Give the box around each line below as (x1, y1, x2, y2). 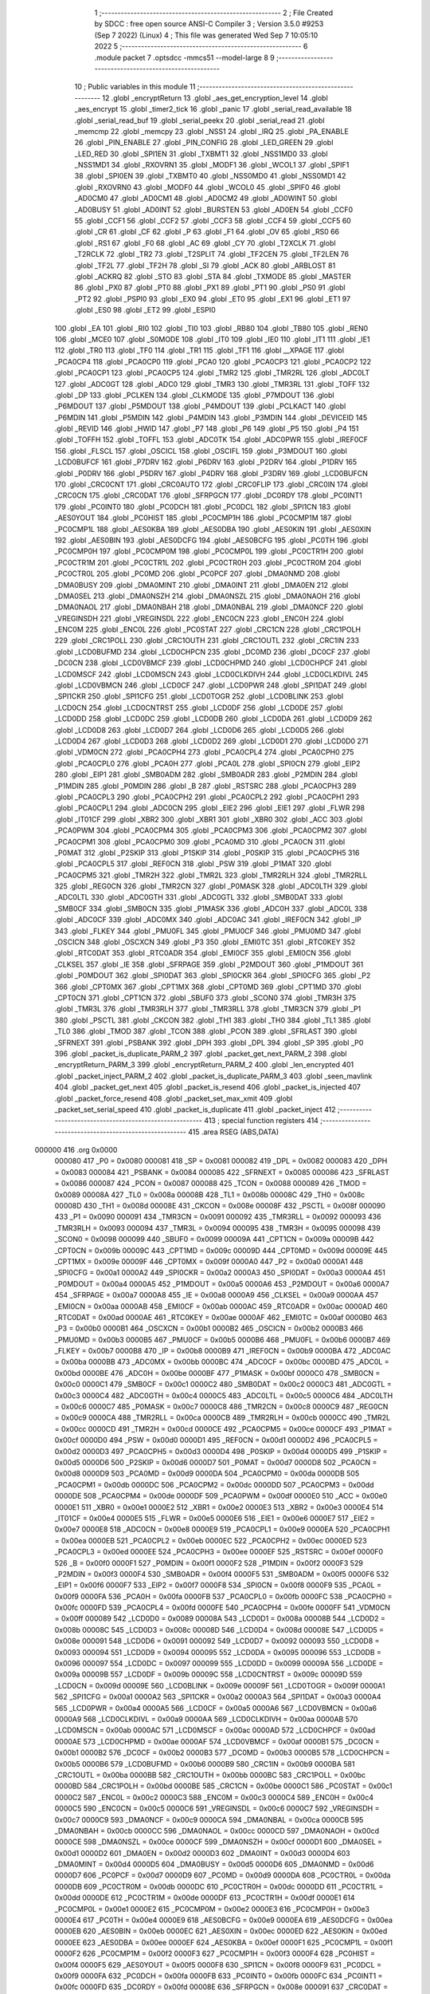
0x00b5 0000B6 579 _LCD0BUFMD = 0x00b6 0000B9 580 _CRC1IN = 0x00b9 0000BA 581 (54, 1759, 355, 1768)
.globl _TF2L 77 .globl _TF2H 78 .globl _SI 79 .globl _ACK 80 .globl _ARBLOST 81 (74, 260, 336, 270)
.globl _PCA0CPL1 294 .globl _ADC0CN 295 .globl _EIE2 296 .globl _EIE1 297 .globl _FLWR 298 (54, 803, 365, 813)
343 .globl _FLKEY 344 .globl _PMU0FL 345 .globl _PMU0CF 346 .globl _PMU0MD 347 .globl (54, 926, 362, 936)
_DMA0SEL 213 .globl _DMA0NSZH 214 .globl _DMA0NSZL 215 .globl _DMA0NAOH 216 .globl (54, 591, 361, 601)
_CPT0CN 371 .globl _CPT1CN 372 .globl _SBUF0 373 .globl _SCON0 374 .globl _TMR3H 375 (54, 993, 357, 1003)
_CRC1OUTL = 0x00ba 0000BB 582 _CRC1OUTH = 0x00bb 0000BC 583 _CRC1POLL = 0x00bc (54, 1770, 366, 1779)
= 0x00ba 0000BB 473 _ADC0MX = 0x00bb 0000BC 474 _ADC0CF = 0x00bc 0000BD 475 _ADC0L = (54, 1357, 389, 1367)
